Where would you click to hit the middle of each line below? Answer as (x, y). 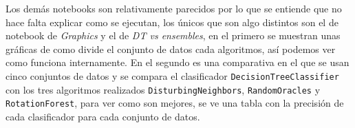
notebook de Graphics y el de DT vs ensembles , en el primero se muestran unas (173, 35)
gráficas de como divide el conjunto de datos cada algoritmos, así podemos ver (171, 49)
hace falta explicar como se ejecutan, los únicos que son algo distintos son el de (172, 22)
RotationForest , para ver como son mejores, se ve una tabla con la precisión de (175, 103)
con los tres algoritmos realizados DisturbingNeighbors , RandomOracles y (163, 89)
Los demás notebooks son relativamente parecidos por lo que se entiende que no (174, 8)
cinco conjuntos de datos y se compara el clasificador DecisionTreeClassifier (172, 75)
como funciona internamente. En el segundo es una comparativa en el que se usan (177, 62)
